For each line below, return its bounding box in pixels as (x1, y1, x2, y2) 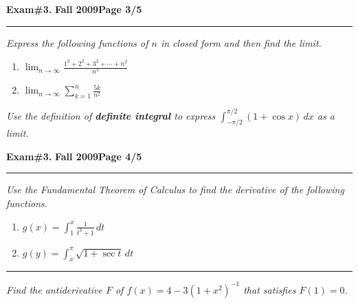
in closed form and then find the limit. (160, 35, 322, 50)
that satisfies (243, 282, 296, 296)
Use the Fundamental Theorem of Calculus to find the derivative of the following (6, 182, 344, 197)
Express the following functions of (6, 35, 148, 50)
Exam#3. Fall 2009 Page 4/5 (6, 149, 142, 163)
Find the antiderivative (6, 282, 102, 296)
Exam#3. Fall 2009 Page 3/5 (6, 2, 142, 16)
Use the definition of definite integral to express (6, 108, 216, 122)
